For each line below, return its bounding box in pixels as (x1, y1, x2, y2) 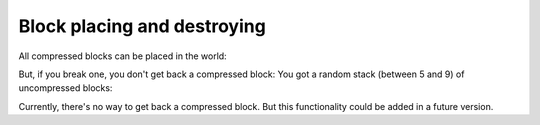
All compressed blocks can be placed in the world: (18, 50, 227, 62)
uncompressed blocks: (18, 82, 113, 94)
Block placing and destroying (18, 15, 267, 37)
